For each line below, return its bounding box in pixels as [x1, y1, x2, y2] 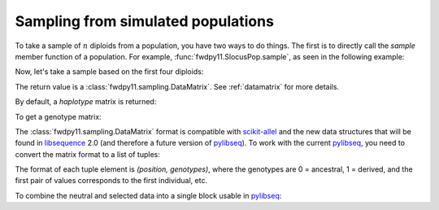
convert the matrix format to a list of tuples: [15, 149, 160, 159]
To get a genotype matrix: [15, 112, 102, 121]
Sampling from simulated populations [15, 12, 274, 30]
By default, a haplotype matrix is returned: [15, 97, 157, 107]
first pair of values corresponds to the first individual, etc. [15, 176, 207, 186]
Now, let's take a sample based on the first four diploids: [15, 67, 204, 77]
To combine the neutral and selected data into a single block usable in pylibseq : [15, 190, 282, 200]
